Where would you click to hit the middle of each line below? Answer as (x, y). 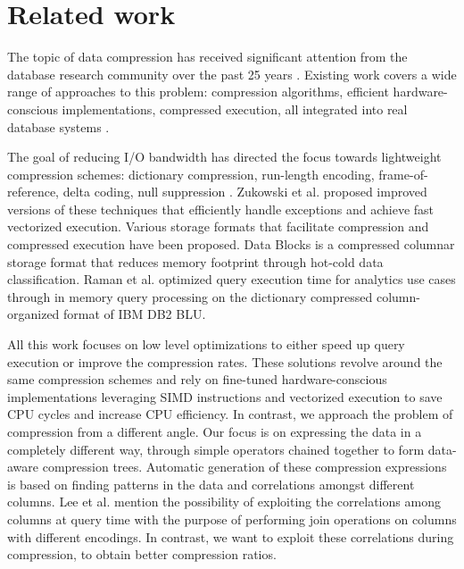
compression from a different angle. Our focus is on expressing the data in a (215, 431)
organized (33, 314)
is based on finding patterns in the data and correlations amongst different (211, 484)
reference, (33, 192)
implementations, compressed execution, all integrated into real (235, 109)
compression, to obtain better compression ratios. (142, 554)
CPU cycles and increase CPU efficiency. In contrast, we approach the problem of (230, 414)
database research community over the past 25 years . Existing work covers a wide (232, 74)
